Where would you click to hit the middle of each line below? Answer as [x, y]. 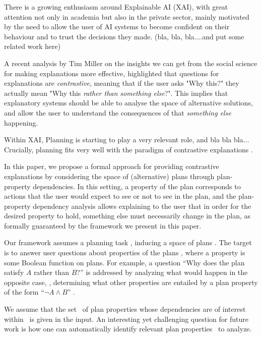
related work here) [32, 46]
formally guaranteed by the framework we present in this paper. [103, 225]
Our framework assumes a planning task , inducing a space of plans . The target [128, 242]
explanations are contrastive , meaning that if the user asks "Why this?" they [122, 83]
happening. [21, 122]
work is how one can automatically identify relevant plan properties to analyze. [128, 329]
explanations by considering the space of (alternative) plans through [109, 176]
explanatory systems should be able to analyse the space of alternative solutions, [128, 103]
